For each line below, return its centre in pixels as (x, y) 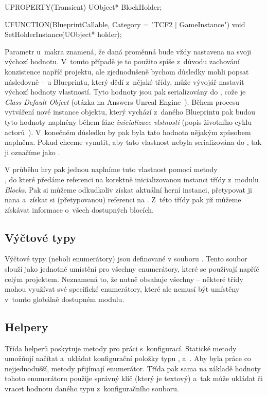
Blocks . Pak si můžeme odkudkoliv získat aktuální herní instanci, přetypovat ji (128, 189)
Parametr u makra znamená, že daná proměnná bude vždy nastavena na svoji (128, 51)
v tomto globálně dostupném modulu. (65, 299)
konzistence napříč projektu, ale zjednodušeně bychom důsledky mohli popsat (127, 71)
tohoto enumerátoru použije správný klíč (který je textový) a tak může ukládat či (134, 378)
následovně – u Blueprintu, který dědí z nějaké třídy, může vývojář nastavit (124, 81)
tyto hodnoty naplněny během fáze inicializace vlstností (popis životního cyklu (128, 121)
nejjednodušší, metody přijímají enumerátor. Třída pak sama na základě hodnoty (133, 368)
